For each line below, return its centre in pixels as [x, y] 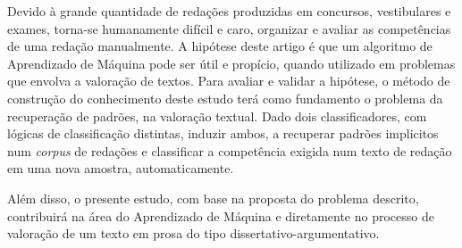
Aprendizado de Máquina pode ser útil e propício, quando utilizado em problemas [231, 63]
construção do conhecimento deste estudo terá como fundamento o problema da [225, 98]
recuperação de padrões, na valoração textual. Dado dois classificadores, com [217, 116]
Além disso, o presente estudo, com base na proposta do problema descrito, [213, 198]
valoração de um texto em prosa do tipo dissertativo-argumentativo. [193, 233]
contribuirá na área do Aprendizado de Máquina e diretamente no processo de [221, 215]
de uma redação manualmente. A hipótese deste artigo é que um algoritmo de [220, 46]
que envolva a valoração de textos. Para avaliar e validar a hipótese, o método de [229, 81]
